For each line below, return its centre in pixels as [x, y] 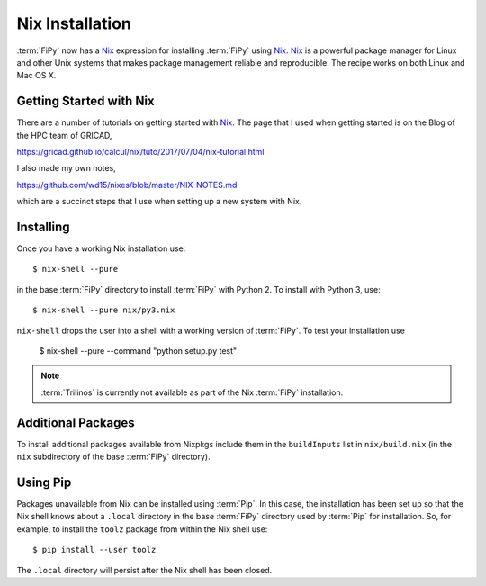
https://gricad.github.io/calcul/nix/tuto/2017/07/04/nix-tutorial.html [140, 152]
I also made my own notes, [66, 168]
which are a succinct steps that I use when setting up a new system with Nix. [159, 202]
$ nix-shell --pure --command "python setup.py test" [138, 351]
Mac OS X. [36, 76]
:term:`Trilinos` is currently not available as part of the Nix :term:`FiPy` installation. [192, 392]
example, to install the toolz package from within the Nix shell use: [142, 529]
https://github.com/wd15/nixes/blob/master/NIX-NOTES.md [127, 185]
